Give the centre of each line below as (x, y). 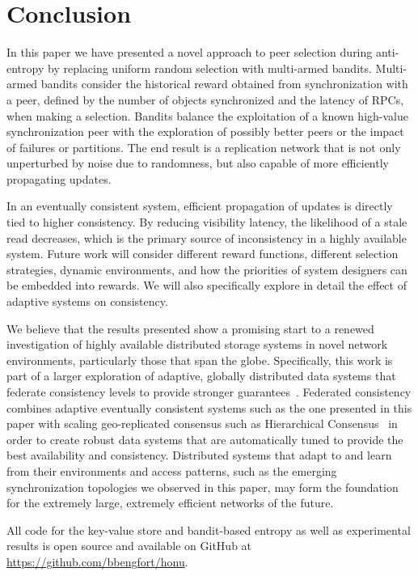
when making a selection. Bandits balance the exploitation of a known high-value (207, 115)
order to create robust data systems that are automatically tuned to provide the (205, 439)
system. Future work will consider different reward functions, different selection (203, 254)
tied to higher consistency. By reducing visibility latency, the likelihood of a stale (207, 222)
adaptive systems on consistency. (87, 301)
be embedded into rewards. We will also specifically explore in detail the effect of (207, 285)
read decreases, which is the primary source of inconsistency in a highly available (207, 237)
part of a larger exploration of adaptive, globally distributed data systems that (201, 376)
